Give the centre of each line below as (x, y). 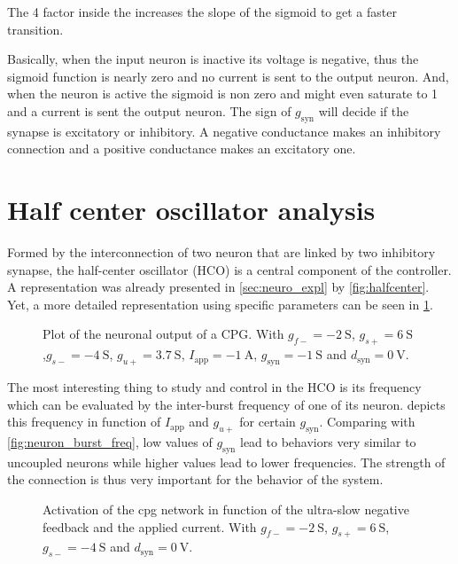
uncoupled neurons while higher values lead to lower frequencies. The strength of (226, 462)
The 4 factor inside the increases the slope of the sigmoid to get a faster (202, 12)
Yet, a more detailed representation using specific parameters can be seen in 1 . (220, 304)
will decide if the (364, 110)
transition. (35, 29)
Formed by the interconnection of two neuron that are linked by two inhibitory (221, 252)
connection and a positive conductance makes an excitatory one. (182, 149)
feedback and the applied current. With (150, 526)
